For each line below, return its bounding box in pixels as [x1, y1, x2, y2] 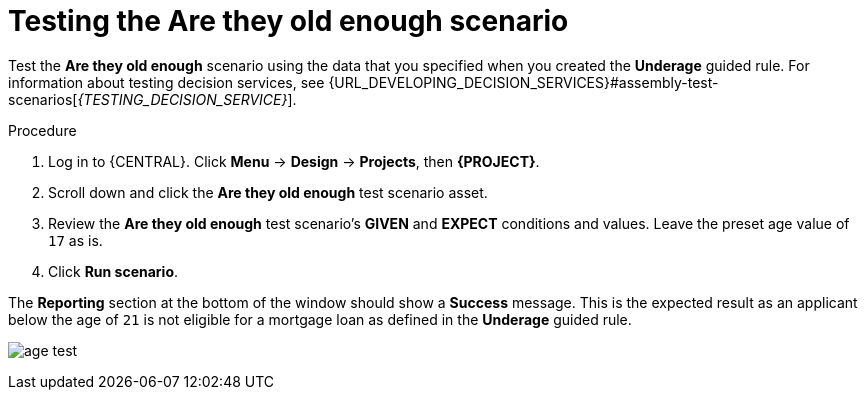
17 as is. [48, 231, 103, 249]
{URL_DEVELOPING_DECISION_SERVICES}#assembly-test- [328, 73, 719, 91]
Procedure [8, 121, 77, 139]
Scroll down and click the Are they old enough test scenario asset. [48, 183, 488, 201]
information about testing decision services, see [8, 73, 325, 91]
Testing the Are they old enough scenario [8, 4, 569, 38]
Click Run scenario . [48, 262, 179, 280]
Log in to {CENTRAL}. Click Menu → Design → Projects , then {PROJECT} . [48, 152, 540, 170]
